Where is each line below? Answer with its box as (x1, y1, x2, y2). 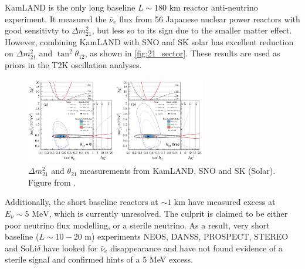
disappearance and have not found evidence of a (110, 241, 283, 254)
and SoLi (5, 241, 37, 254)
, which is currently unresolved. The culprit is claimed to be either (49, 207, 288, 219)
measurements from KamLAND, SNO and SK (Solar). (80, 164, 276, 177)
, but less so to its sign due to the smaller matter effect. (91, 24, 292, 36)
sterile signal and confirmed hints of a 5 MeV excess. (5, 253, 193, 265)
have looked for (43, 241, 98, 254)
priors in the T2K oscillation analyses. (5, 58, 142, 70)
